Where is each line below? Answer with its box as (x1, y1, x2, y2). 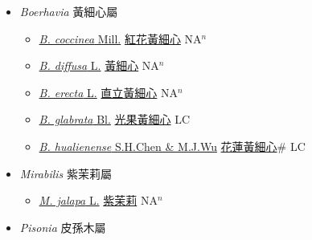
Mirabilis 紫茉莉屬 (19, 165, 113, 181)
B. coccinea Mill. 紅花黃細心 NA (39, 30, 202, 47)
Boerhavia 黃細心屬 (19, 3, 118, 19)
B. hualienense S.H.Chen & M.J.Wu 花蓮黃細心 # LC (39, 137, 306, 154)
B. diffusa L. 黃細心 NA (39, 57, 159, 74)
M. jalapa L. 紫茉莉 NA (39, 192, 158, 209)
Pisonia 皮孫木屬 (19, 218, 106, 235)
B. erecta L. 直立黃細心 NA (39, 83, 179, 100)
